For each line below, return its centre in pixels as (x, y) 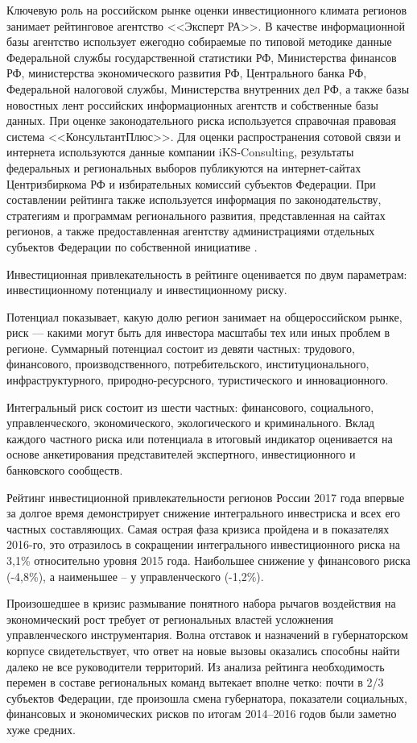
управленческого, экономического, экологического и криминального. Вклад (191, 423)
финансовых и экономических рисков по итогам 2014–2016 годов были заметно (202, 714)
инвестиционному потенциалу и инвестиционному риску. (147, 290)
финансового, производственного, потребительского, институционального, (188, 364)
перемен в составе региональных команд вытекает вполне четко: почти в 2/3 (195, 682)
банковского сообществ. (65, 470)
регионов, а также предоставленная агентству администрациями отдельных (191, 231)
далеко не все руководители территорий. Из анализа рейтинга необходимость (196, 666)
